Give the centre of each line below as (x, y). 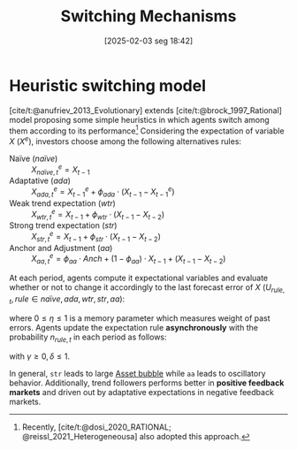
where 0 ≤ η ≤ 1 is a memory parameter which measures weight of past (140, 318)
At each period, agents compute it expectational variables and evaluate (139, 278)
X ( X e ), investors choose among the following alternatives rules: (125, 141)
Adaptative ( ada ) (40, 181)
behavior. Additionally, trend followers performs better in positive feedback (147, 383)
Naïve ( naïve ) (34, 158)
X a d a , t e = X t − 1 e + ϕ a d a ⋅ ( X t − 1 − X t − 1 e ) (103, 192)
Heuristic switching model (107, 85)
